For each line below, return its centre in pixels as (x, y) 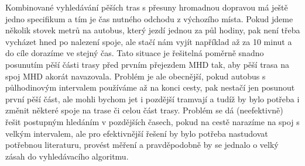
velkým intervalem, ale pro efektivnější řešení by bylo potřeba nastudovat (137, 133)
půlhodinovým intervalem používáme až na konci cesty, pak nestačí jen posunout (150, 87)
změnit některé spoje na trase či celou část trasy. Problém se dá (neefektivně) (144, 110)
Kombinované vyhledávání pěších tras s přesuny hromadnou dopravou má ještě (147, 7)
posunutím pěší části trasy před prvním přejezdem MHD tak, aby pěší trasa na (148, 64)
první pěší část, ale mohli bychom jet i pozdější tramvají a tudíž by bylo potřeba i (152, 98)
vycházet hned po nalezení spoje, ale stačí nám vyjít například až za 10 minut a (149, 41)
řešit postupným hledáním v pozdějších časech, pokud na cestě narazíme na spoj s (152, 121)
